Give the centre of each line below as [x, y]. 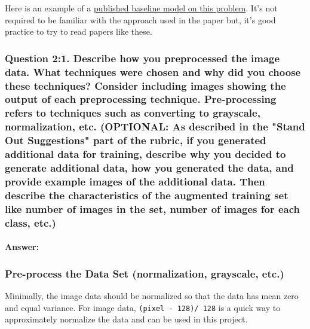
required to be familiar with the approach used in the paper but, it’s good [140, 19]
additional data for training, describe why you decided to [145, 154]
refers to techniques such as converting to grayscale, [133, 113]
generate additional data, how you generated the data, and [149, 168]
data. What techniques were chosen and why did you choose [153, 71]
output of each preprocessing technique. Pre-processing [141, 99]
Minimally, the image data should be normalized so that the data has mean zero [152, 296]
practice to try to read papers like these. [79, 31]
